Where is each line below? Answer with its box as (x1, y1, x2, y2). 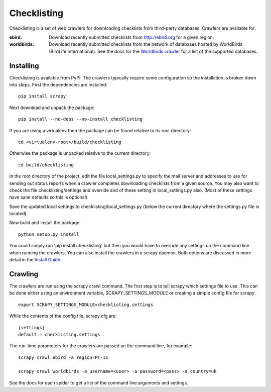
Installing (9, 61, 40, 70)
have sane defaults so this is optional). (9, 194, 89, 201)
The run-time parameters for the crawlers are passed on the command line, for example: (9, 343, 193, 349)
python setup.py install (18, 231, 79, 237)
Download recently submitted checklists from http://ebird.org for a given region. (49, 34, 214, 40)
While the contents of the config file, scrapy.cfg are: (9, 313, 117, 319)
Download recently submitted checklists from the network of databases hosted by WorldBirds (49, 41, 243, 47)
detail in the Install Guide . (9, 257, 62, 263)
